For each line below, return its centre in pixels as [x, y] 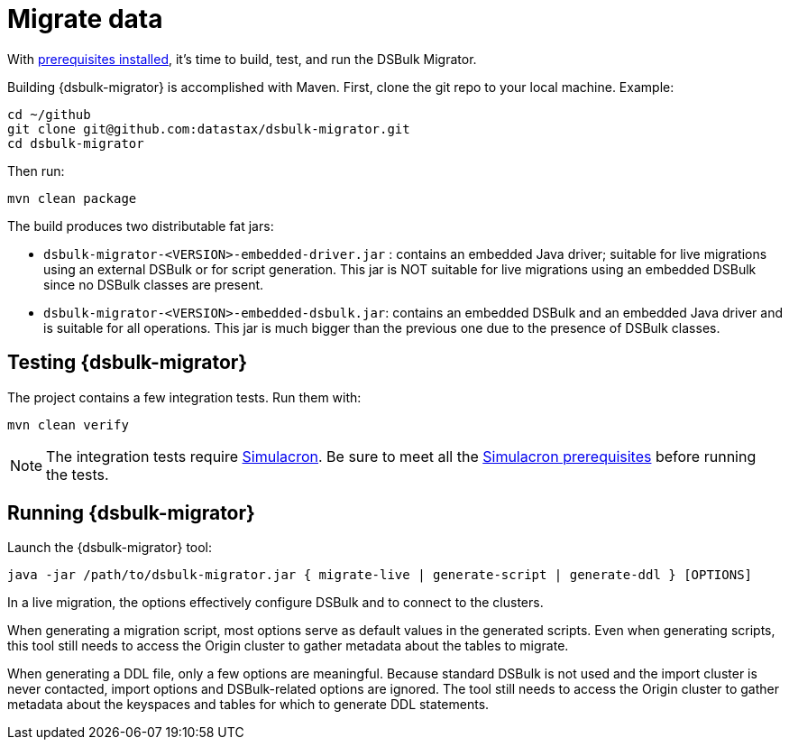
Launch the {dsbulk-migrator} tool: [110, 548]
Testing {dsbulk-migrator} [128, 363]
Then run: [36, 171]
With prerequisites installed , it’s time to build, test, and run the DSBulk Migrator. [242, 59]
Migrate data [85, 19]
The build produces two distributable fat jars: [141, 226]
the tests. [78, 474]
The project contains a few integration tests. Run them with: [184, 397]
